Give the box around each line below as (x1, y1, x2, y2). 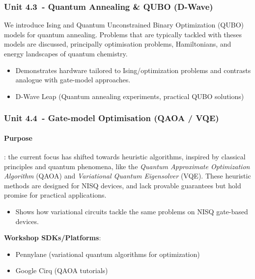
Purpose (4, 132, 32, 143)
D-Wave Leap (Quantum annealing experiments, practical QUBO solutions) (15, 91, 244, 101)
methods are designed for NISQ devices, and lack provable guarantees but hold (4, 180, 241, 190)
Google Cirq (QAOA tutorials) (15, 265, 108, 276)
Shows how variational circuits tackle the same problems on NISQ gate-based (15, 206, 248, 216)
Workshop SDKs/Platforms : (4, 232, 101, 243)
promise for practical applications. (4, 190, 107, 200)
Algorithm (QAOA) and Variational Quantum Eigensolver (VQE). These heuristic (4, 171, 251, 181)
